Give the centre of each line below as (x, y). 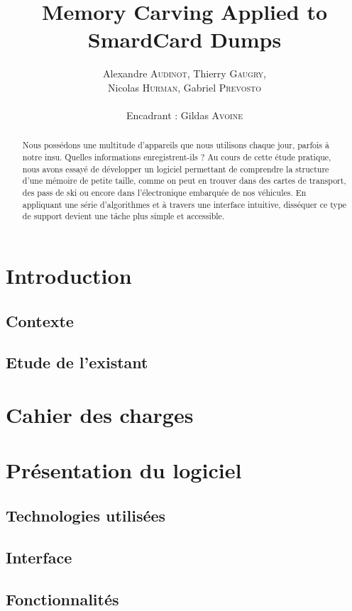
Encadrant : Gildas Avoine (185, 115)
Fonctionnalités (62, 599)
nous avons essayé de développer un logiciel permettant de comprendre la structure (176, 169)
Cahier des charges (100, 415)
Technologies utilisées (86, 515)
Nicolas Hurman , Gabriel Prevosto (185, 87)
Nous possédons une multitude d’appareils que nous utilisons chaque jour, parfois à (176, 145)
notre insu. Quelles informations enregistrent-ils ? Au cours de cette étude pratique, (177, 157)
